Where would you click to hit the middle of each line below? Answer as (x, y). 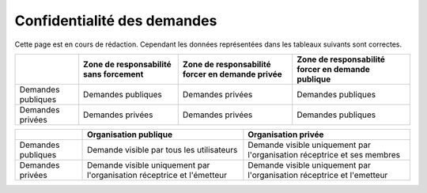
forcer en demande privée (232, 74)
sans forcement (113, 74)
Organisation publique (130, 134)
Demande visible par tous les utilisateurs (162, 149)
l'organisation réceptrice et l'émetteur (157, 175)
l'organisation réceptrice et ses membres (324, 154)
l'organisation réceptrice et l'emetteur (318, 175)
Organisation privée (286, 134)
